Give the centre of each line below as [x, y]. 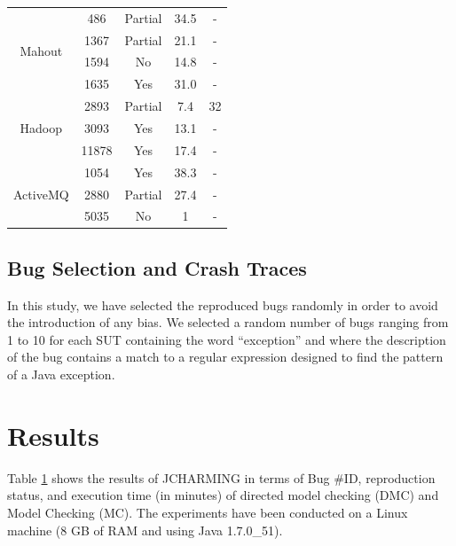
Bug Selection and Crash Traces [157, 267]
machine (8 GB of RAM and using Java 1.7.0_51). [145, 530]
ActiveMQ [41, 194]
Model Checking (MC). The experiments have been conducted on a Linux [208, 512]
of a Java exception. [61, 374]
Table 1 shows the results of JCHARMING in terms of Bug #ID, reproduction [221, 477]
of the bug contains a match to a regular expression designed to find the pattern [225, 357]
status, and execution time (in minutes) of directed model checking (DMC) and [223, 495]
